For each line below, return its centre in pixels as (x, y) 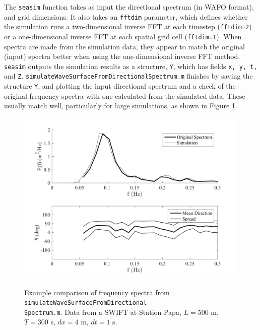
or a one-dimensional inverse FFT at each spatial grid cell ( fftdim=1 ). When (123, 36)
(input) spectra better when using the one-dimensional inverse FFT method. (122, 56)
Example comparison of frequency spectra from (97, 292)
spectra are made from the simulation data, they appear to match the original (124, 46)
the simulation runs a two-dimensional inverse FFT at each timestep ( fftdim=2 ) (128, 26)
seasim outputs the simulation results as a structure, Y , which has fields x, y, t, (131, 66)
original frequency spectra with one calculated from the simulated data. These (125, 95)
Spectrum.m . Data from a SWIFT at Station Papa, (103, 312)
